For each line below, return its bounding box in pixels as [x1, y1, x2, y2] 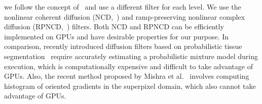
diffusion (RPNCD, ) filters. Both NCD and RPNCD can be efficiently [4, 21, 224, 32]
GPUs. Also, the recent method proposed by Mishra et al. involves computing [4, 71, 249, 81]
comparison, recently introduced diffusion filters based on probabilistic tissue [4, 41, 242, 51]
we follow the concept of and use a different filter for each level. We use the [4, 2, 241, 12]
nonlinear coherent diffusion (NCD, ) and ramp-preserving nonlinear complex [4, 11, 245, 22]
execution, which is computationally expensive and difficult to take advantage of [4, 61, 253, 71]
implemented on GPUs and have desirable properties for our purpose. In [4, 31, 229, 41]
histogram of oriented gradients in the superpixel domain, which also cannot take [4, 80, 256, 91]
